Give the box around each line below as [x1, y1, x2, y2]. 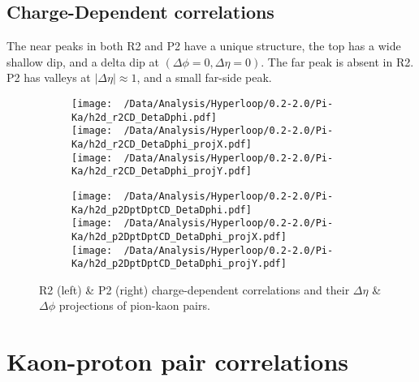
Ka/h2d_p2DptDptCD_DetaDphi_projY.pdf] [71, 258, 287, 270]
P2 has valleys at [6, 69, 91, 86]
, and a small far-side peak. [136, 69, 272, 86]
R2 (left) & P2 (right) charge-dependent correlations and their [39, 281, 350, 298]
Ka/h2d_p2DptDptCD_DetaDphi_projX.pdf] [71, 230, 287, 243]
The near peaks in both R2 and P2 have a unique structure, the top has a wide [6, 37, 401, 54]
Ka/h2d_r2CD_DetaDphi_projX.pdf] [71, 138, 252, 150]
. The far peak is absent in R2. [261, 53, 414, 70]
